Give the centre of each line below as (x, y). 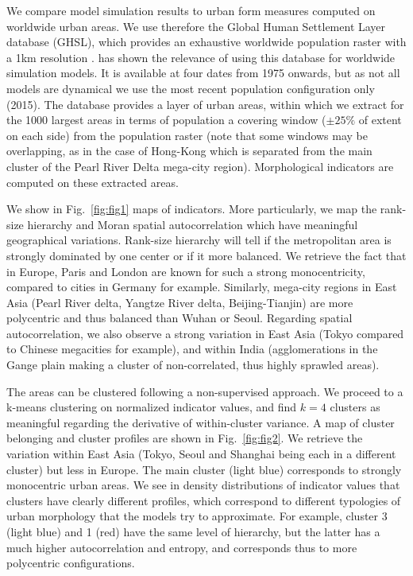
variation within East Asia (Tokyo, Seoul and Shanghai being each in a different (201, 454)
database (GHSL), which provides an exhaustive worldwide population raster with (206, 42)
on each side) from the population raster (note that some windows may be (187, 135)
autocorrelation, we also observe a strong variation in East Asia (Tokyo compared (205, 333)
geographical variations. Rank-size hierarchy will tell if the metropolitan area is (199, 240)
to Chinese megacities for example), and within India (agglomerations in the (192, 349)
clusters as (355, 407)
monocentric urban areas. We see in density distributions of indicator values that (203, 485)
